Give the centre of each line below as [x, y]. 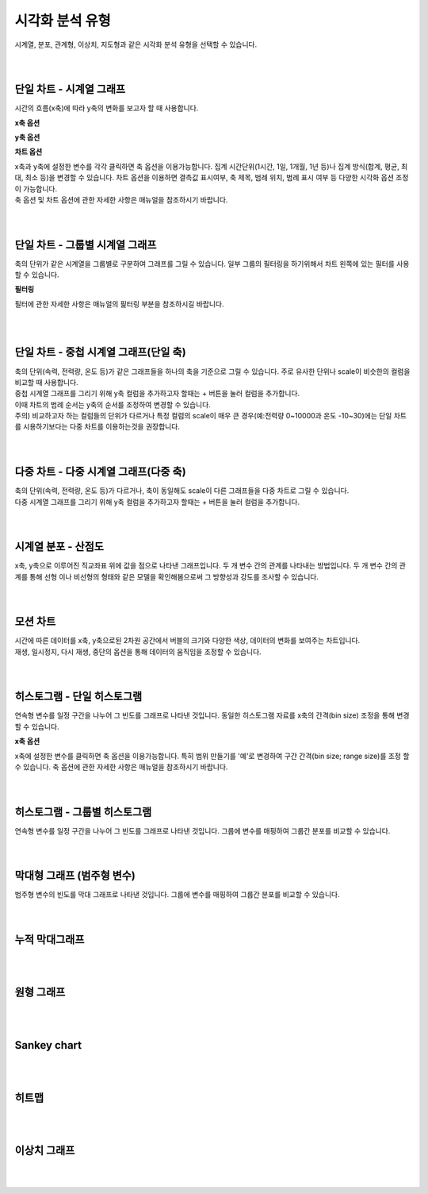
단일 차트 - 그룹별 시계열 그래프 [86, 245]
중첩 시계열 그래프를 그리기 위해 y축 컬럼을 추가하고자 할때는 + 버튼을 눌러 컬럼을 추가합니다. [157, 394]
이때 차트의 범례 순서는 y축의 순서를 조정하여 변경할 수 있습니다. [113, 404]
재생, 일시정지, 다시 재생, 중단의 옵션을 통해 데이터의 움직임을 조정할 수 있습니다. [138, 652]
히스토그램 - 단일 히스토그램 [78, 697]
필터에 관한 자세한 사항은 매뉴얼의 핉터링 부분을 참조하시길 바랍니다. [119, 304]
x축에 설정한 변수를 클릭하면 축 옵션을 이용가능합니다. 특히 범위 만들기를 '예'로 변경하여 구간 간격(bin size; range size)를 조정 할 [212, 756]
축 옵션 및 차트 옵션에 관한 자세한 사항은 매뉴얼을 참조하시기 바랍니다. [121, 199]
